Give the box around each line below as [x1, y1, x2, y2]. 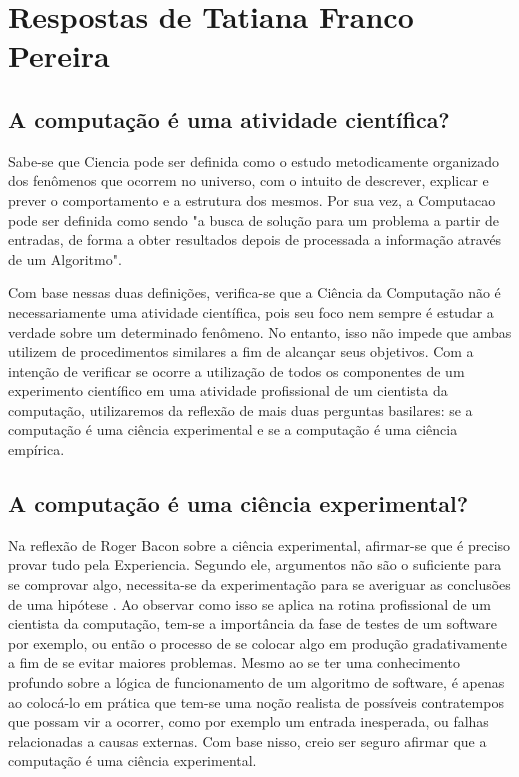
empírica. [8, 439, 65, 460]
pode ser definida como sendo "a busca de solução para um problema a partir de [8, 209, 500, 230]
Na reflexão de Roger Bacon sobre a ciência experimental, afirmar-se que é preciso [8, 534, 511, 555]
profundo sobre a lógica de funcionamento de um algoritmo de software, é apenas [8, 672, 505, 693]
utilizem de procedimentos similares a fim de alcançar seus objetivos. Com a [8, 341, 474, 362]
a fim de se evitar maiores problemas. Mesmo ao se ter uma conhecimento [8, 652, 460, 673]
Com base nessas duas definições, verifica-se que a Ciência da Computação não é [8, 282, 501, 303]
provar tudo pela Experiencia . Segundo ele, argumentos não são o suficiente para [8, 554, 502, 575]
